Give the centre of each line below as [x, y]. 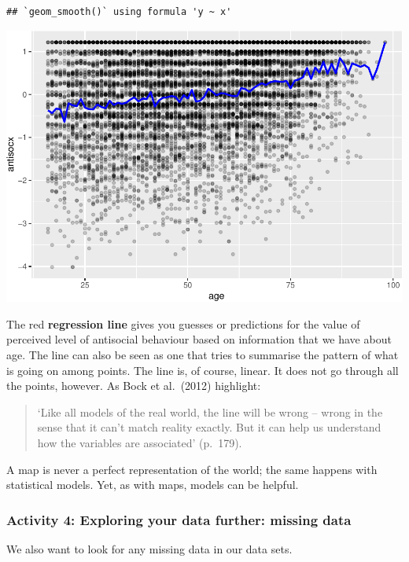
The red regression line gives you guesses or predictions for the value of [183, 323]
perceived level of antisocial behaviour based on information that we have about [199, 339]
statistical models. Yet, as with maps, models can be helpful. [153, 485]
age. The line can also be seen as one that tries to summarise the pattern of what [203, 355]
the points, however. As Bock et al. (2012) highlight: [134, 386]
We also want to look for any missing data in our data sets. [149, 549]
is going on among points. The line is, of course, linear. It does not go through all [203, 370]
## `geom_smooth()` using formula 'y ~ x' [119, 12]
